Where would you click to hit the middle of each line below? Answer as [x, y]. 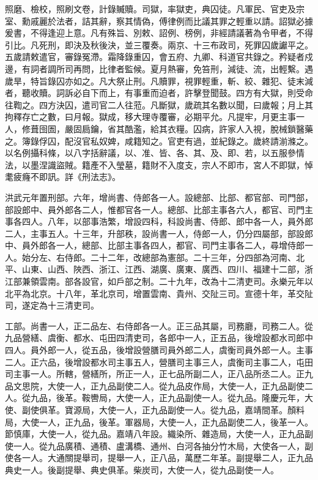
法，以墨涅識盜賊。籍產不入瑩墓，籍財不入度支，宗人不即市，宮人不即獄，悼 [159, 164]
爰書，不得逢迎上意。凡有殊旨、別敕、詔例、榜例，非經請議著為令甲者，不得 [159, 33]
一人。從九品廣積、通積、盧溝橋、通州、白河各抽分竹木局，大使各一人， [159, 445]
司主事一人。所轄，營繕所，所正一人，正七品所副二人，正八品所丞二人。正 [155, 374]
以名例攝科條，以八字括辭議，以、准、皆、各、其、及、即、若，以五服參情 [155, 153]
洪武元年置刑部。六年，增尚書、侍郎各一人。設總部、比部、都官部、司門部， [159, 197]
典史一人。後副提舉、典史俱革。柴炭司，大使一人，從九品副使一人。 [142, 469]
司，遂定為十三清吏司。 [52, 305]
